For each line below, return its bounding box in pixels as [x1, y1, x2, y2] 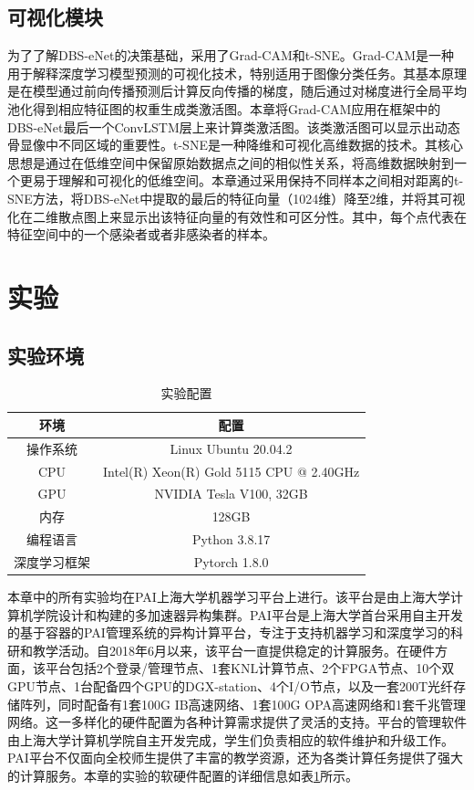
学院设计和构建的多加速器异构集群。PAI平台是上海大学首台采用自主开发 [32, 605, 463, 624]
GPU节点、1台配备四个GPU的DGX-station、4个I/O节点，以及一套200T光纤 [7, 677, 454, 696]
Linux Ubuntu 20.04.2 [170, 438, 293, 458]
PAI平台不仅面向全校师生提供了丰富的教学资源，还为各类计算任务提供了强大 [7, 748, 463, 767]
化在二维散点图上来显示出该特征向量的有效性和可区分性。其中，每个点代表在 [7, 206, 467, 226]
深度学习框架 [14, 552, 90, 571]
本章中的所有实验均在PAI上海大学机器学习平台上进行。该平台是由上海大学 [7, 587, 450, 606]
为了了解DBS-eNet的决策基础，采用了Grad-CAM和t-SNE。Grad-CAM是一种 [7, 46, 455, 65]
